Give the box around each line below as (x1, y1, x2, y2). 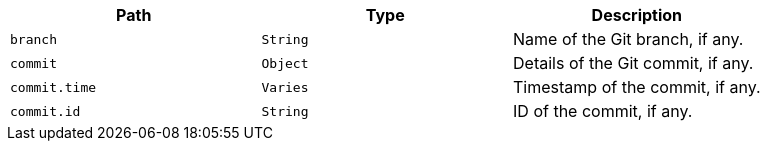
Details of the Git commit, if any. (513, 53, 754, 73)
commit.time (10, 79, 97, 95)
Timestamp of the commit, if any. (513, 77, 761, 97)
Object (261, 55, 309, 71)
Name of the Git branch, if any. (513, 29, 744, 49)
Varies (261, 79, 309, 95)
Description (591, 5, 683, 25)
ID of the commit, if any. (513, 101, 693, 121)
